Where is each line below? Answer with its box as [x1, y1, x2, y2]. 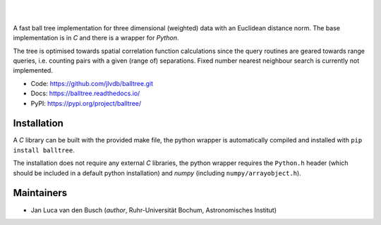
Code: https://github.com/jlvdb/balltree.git [30, 79, 153, 87]
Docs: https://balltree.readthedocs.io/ [30, 89, 140, 98]
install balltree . [13, 145, 75, 154]
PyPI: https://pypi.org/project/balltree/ [30, 99, 142, 107]
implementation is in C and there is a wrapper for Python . [13, 34, 179, 42]
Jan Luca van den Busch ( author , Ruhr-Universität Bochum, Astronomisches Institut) [30, 205, 277, 214]
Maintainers [13, 187, 68, 199]
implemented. [13, 66, 53, 75]
